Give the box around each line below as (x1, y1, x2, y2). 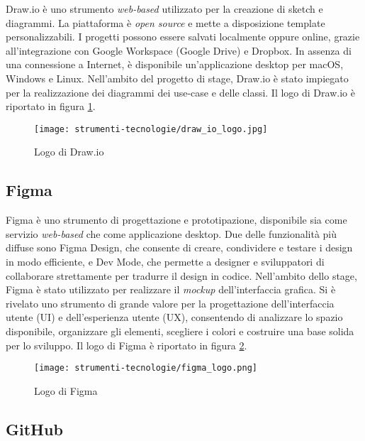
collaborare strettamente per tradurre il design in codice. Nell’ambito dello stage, (6, 268, 357, 283)
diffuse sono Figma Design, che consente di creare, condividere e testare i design (6, 240, 353, 255)
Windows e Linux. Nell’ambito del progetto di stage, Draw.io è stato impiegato (6, 70, 349, 85)
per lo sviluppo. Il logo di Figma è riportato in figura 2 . (6, 337, 247, 352)
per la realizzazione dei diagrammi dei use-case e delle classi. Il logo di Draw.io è (6, 85, 355, 99)
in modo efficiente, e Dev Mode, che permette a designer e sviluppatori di (6, 254, 325, 268)
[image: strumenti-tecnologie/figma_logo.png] (34, 363, 257, 374)
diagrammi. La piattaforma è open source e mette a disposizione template (6, 15, 325, 30)
